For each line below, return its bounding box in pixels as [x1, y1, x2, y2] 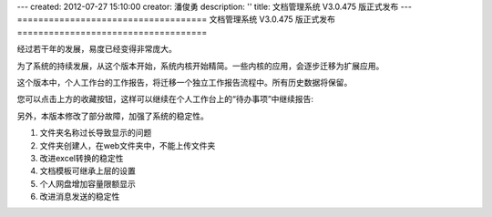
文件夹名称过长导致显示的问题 [39, 128, 152, 139]
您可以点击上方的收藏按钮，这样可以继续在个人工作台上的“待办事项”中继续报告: [16, 94, 314, 105]
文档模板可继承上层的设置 [39, 165, 136, 177]
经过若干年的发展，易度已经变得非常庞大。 [16, 44, 177, 55]
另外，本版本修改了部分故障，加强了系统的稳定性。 [16, 110, 209, 121]
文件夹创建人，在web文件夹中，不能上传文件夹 [39, 139, 216, 150]
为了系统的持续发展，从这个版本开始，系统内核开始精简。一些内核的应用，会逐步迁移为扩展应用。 [16, 60, 384, 71]
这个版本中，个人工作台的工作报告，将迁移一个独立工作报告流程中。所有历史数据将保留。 [16, 77, 353, 88]
